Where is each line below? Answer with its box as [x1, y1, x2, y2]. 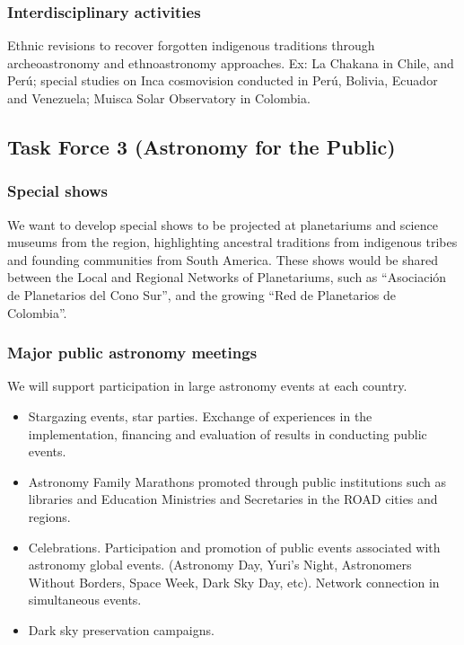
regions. [28, 507, 71, 526]
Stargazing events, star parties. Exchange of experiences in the [28, 406, 372, 425]
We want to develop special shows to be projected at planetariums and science [7, 215, 438, 234]
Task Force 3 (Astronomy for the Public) [7, 132, 396, 160]
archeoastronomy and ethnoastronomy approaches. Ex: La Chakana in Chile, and [7, 53, 454, 72]
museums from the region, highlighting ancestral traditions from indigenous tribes [7, 233, 458, 252]
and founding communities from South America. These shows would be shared [7, 250, 439, 269]
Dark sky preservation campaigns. [28, 620, 214, 639]
